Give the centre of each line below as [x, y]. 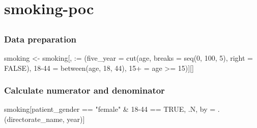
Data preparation [40, 39]
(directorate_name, [34, 119]
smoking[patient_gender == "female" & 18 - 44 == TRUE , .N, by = [110, 109]
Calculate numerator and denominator [84, 90]
